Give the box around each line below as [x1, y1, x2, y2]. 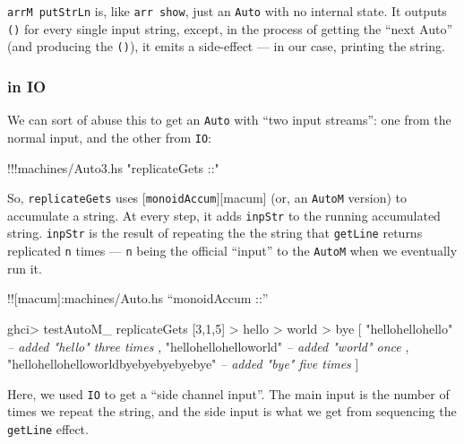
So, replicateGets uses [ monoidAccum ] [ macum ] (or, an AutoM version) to [7, 188, 408, 207]
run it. [7, 258, 42, 277]
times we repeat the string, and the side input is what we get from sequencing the [7, 402, 457, 421]
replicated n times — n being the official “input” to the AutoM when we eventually [7, 241, 458, 260]
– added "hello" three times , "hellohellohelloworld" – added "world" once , [7, 336, 409, 355]
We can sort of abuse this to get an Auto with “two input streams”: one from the [7, 110, 451, 129]
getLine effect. [7, 419, 89, 438]
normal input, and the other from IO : [7, 127, 211, 146]
